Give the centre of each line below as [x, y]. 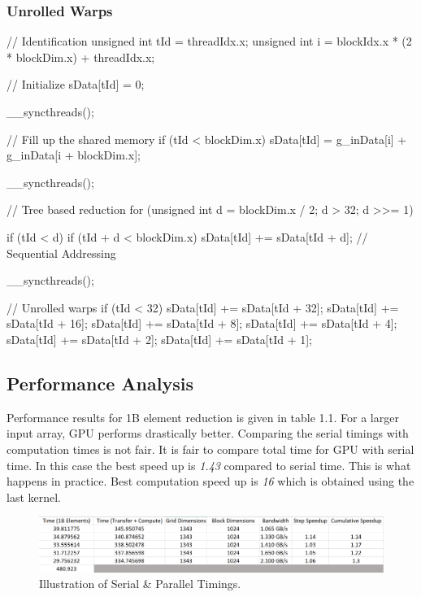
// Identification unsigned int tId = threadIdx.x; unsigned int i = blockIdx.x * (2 [209, 41]
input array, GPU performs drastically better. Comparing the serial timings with [208, 433]
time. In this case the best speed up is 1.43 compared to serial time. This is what [209, 465]
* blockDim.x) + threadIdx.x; [81, 57]
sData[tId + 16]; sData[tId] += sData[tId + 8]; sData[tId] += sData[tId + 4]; [202, 323]
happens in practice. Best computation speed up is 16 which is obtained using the [210, 481]
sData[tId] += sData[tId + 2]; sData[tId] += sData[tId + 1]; [159, 339]
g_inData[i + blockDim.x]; [74, 155]
